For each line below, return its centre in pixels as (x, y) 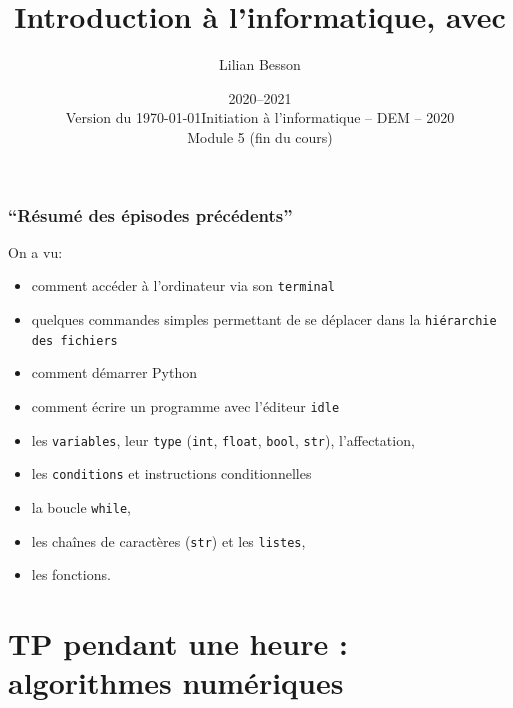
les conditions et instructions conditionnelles (171, 473)
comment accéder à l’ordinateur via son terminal (183, 285)
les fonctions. (71, 574)
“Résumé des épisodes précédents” (150, 214)
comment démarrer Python (114, 372)
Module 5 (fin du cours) (260, 136)
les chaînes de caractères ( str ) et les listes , (168, 540)
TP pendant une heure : (178, 643)
